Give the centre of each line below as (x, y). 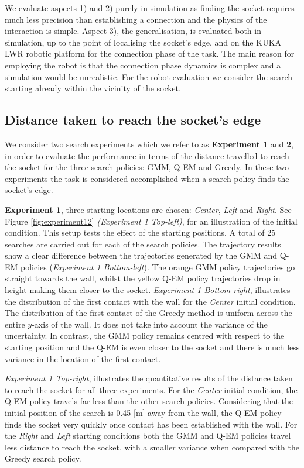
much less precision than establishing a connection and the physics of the (136, 19)
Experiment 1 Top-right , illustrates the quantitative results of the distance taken (149, 378)
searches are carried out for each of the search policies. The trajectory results (143, 244)
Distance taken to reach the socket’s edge (133, 120)
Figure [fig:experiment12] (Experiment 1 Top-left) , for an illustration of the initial (151, 221)
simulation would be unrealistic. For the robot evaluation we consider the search (149, 76)
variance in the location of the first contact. (83, 358)
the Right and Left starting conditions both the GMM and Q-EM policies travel (148, 436)
